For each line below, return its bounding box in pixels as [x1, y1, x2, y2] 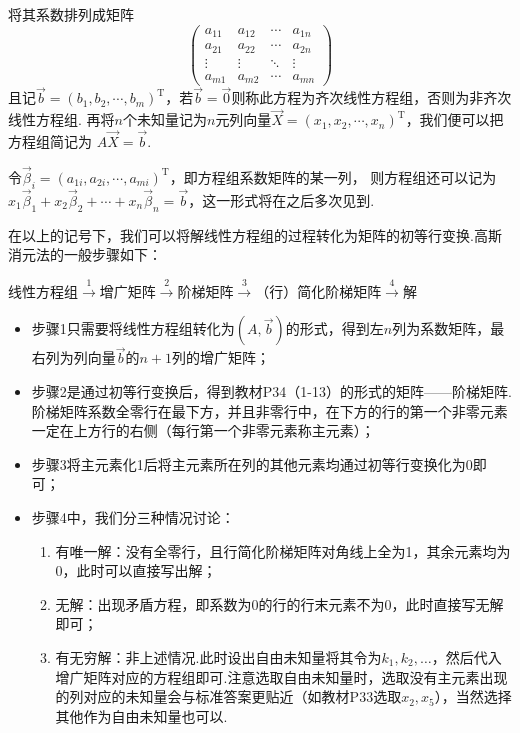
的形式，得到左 [285, 318, 384, 339]
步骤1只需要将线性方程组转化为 [31, 318, 235, 339]
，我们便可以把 [405, 109, 504, 130]
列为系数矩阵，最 [392, 318, 505, 339]
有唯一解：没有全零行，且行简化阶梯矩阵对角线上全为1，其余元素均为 [55, 540, 511, 561]
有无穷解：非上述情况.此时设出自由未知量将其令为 [55, 646, 382, 667]
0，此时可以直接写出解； [55, 560, 217, 581]
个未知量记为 [122, 109, 207, 130]
